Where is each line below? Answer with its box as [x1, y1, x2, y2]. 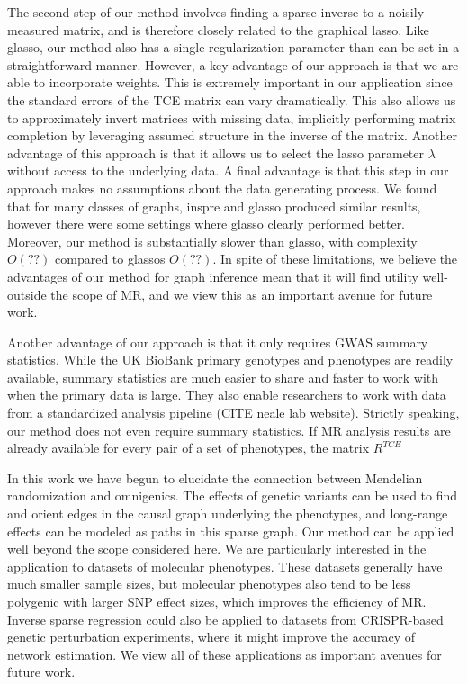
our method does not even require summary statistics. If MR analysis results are [7, 420, 451, 439]
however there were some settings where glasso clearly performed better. [7, 214, 406, 233]
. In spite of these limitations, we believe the [212, 249, 458, 268]
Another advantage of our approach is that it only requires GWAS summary [7, 332, 428, 351]
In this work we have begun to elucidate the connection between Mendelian [7, 468, 423, 487]
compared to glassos [55, 249, 166, 268]
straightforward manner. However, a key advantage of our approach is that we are [7, 55, 459, 74]
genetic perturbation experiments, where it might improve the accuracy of [7, 627, 415, 646]
